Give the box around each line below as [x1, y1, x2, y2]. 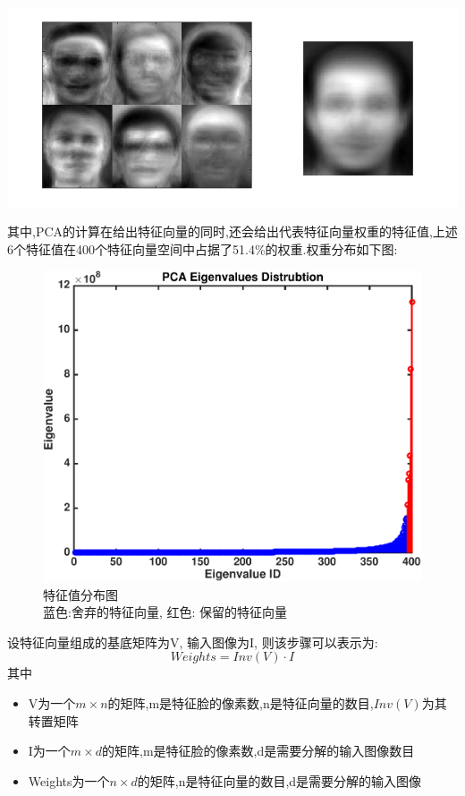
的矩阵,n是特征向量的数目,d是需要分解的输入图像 [137, 771, 422, 790]
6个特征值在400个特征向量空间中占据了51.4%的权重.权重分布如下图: [7, 239, 398, 258]
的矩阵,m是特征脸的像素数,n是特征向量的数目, [107, 693, 374, 712]
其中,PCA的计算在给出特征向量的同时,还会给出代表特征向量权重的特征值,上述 [7, 222, 458, 241]
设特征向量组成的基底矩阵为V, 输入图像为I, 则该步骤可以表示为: [7, 632, 378, 651]
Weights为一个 [28, 771, 110, 790]
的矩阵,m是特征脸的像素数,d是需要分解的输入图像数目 [102, 741, 415, 760]
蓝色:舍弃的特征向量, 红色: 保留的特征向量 [43, 603, 287, 621]
